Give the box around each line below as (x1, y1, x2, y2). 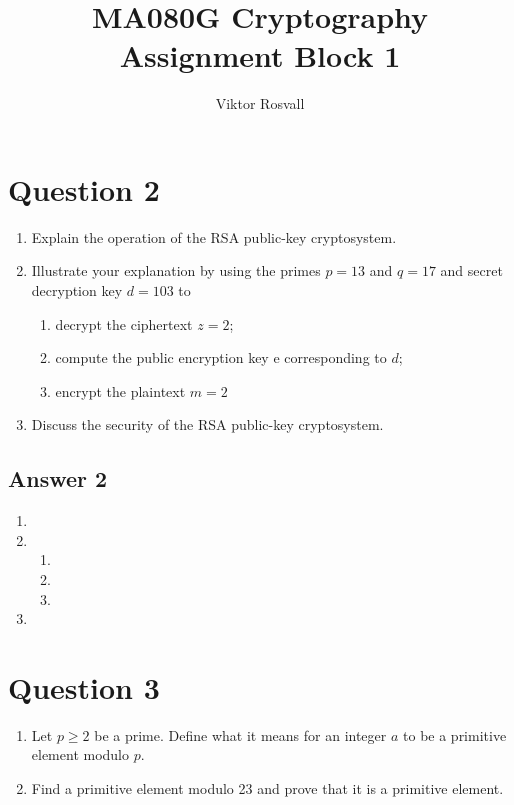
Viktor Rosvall (215, 93, 305, 114)
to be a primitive (403, 724, 507, 745)
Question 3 (8, 666, 160, 707)
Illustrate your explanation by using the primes (31, 260, 321, 281)
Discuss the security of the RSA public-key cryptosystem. (31, 414, 384, 435)
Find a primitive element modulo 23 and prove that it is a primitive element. (31, 778, 504, 799)
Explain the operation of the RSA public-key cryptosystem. (31, 226, 397, 247)
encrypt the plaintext (55, 380, 186, 401)
